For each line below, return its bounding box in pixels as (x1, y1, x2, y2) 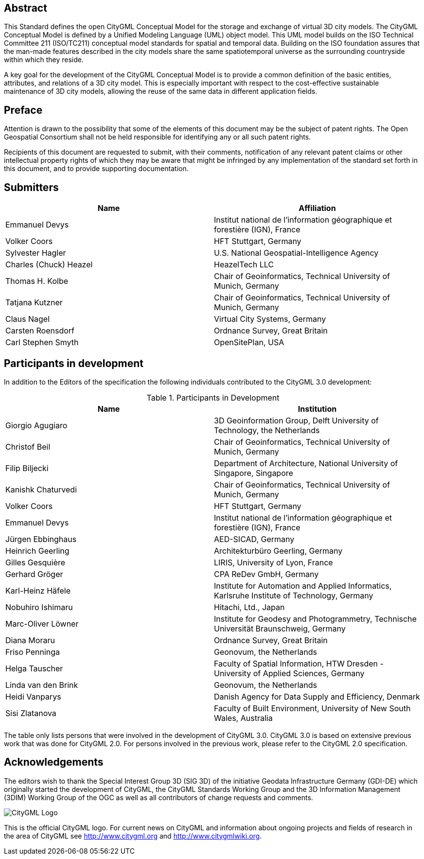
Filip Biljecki (5, 463, 49, 473)
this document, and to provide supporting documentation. (4, 164, 189, 173)
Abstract (4, 2, 47, 14)
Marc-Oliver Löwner (5, 618, 79, 629)
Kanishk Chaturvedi (5, 484, 77, 494)
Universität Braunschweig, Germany (214, 623, 346, 633)
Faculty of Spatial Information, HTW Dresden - (214, 658, 384, 668)
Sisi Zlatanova (5, 708, 56, 718)
